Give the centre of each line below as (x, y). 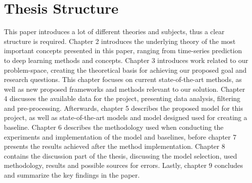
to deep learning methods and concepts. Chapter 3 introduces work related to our (126, 60)
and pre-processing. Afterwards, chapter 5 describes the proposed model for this (124, 108)
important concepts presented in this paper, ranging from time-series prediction (123, 51)
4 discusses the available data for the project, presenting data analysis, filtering (122, 98)
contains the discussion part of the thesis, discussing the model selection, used (121, 155)
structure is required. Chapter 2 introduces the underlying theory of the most (120, 41)
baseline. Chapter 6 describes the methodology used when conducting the (114, 127)
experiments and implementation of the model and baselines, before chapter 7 (120, 136)
